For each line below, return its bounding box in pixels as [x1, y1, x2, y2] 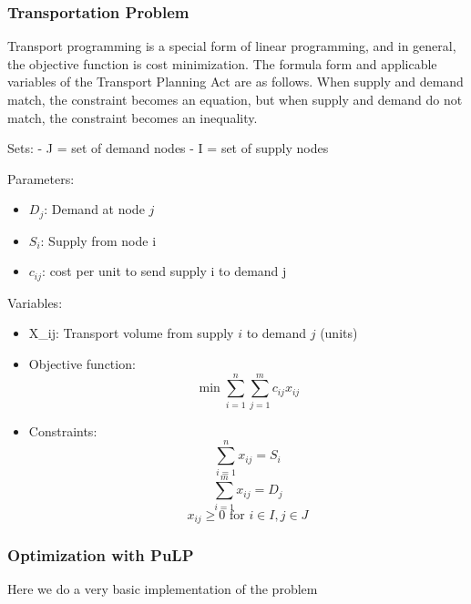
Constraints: [28, 421, 97, 440]
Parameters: [7, 169, 75, 188]
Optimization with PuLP [7, 544, 194, 566]
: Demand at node [44, 200, 145, 219]
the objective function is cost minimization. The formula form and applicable [7, 54, 437, 73]
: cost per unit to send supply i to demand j [42, 261, 287, 281]
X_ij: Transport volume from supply [28, 323, 234, 343]
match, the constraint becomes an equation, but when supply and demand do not [7, 90, 463, 108]
